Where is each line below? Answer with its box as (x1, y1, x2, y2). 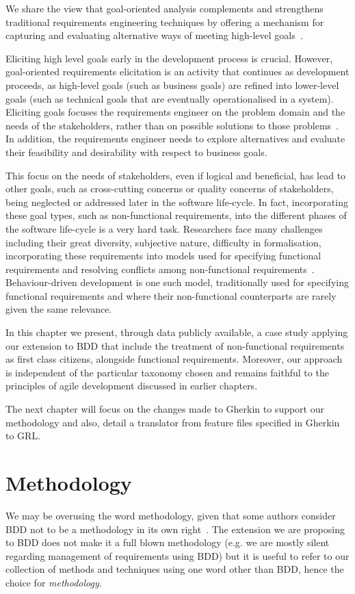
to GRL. (5, 428, 41, 443)
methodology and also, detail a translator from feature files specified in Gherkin (5, 415, 340, 429)
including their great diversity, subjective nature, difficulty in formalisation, (5, 235, 321, 249)
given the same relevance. (5, 302, 112, 316)
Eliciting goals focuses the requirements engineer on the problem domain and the (5, 105, 345, 119)
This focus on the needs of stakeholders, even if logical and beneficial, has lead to (5, 168, 346, 182)
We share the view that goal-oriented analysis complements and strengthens (5, 1, 324, 15)
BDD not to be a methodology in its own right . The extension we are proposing (5, 521, 345, 536)
